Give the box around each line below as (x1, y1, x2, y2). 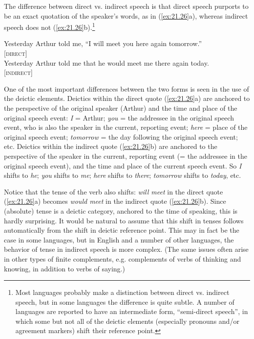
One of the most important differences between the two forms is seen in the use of (4, 83, 249, 94)
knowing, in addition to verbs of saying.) (4, 263, 125, 273)
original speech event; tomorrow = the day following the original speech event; (4, 131, 238, 142)
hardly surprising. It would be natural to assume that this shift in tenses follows (4, 215, 244, 225)
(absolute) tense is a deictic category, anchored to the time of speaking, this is (4, 205, 238, 216)
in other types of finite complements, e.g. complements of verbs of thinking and (4, 253, 241, 264)
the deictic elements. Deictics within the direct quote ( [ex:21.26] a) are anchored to (4, 93, 250, 103)
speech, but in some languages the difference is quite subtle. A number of (15, 296, 234, 307)
